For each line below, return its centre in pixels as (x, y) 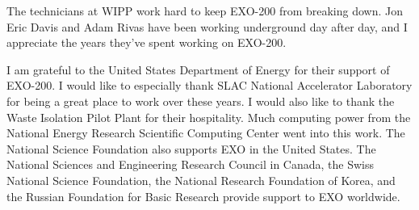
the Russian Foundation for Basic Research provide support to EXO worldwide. (203, 196)
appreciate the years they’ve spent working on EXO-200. (147, 42)
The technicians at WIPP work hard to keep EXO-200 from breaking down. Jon (205, 10)
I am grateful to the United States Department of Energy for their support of (198, 69)
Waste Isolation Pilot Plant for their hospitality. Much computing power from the (209, 117)
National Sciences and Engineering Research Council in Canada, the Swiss (190, 164)
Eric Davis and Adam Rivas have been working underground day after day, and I (207, 26)
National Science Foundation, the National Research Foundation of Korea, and (201, 180)
